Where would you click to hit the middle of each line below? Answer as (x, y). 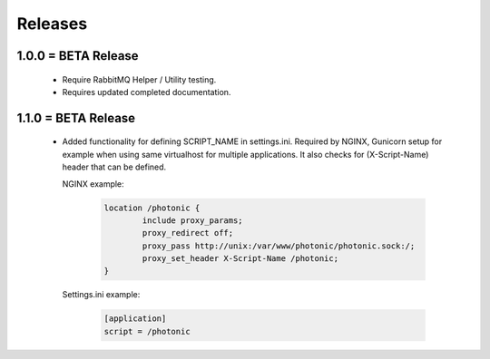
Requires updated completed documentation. (147, 92)
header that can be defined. (114, 167)
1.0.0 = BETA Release (78, 56)
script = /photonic (147, 331)
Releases (52, 24)
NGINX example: (93, 184)
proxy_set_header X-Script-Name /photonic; (240, 259)
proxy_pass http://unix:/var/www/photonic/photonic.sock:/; (279, 246)
